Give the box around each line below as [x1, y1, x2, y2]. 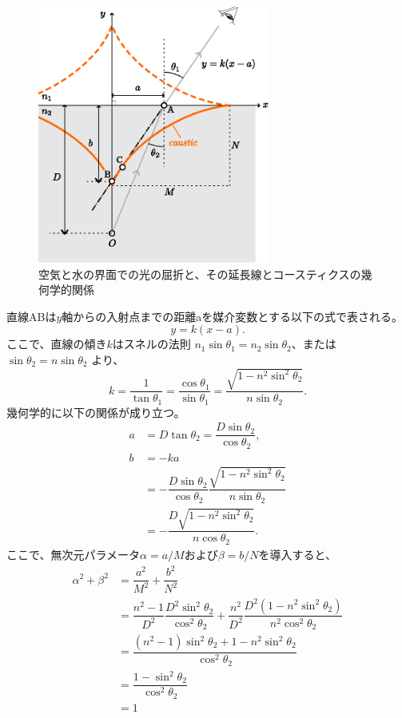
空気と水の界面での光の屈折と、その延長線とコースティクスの [38, 265, 361, 282]
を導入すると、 [258, 545, 336, 562]
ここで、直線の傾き [6, 335, 107, 352]
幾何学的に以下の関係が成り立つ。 [6, 403, 185, 420]
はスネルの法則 [112, 335, 191, 352]
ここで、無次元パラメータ [6, 545, 141, 562]
